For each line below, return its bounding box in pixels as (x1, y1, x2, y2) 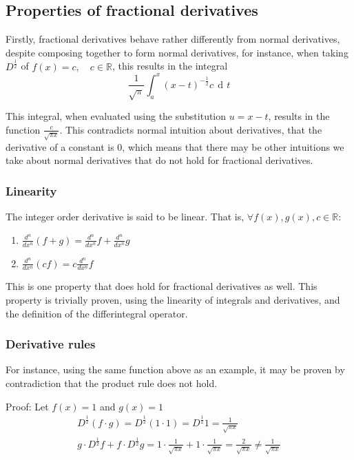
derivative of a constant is (6, 139, 114, 154)
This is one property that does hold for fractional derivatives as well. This (6, 279, 317, 293)
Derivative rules (6, 335, 96, 353)
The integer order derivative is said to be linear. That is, (6, 209, 244, 224)
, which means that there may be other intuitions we (122, 139, 344, 154)
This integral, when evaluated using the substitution (6, 109, 227, 123)
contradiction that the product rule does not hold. (6, 376, 218, 390)
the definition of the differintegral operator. (6, 306, 188, 320)
